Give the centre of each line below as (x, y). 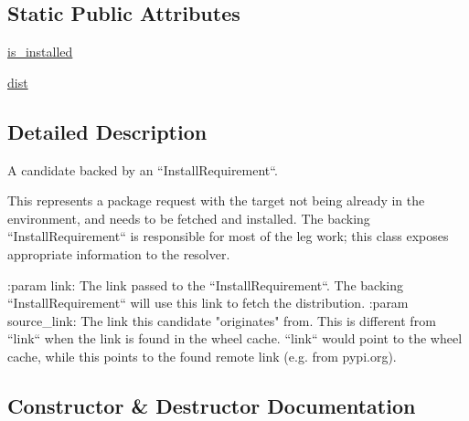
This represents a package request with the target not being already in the (216, 200)
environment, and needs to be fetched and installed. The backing (189, 218)
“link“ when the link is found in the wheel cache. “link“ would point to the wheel (235, 338)
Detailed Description (107, 131)
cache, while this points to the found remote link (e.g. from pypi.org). (202, 356)
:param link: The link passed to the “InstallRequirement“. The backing (205, 284)
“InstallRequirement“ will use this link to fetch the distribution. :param (208, 303)
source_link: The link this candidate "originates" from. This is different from (222, 320)
